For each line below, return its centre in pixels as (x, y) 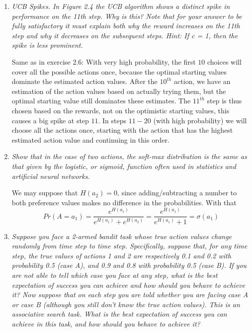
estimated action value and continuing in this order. (90, 139)
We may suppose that (45, 193)
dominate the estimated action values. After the (84, 81)
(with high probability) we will (200, 120)
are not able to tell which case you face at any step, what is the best (115, 275)
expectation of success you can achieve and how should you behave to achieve (128, 285)
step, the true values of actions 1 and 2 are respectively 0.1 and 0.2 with (121, 255)
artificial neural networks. (51, 176)
